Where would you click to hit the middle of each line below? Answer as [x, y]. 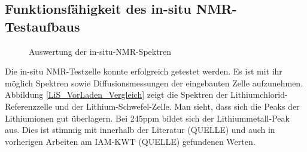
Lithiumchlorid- [259, 94]
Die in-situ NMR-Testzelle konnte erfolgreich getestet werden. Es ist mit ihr [144, 71]
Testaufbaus [42, 26]
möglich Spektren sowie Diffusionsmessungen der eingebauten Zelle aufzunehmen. [154, 83]
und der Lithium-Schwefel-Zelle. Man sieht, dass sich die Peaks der [177, 106]
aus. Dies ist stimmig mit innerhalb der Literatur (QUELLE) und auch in [140, 130]
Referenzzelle [29, 106]
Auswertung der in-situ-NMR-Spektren [100, 51]
